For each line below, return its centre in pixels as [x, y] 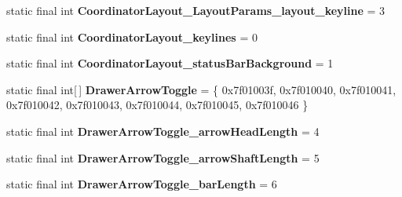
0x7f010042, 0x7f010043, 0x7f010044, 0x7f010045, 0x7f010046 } [157, 105]
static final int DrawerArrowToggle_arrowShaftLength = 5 [163, 157]
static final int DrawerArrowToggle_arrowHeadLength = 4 [163, 131]
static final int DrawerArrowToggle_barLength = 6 [142, 184]
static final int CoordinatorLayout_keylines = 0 [132, 36]
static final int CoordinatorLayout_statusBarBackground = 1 [170, 63]
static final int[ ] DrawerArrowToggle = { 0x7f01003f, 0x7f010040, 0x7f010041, [201, 89]
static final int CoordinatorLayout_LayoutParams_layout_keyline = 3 [196, 10]
